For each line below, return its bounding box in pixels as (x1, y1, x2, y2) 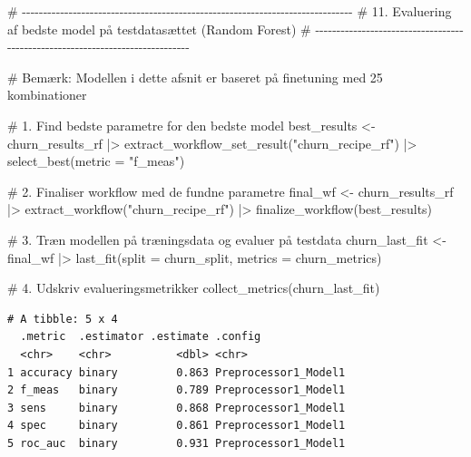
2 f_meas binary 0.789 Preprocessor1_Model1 (7, 384, 346, 397)
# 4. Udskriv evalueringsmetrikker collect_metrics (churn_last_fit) (7, 278, 380, 297)
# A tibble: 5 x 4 (7, 312, 118, 326)
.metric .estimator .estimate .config (20, 330, 261, 344)
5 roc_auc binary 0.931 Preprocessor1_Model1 (7, 436, 346, 450)
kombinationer (7, 85, 87, 104)
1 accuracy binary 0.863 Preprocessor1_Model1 (7, 365, 346, 379)
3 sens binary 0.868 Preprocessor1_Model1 (7, 401, 346, 414)
